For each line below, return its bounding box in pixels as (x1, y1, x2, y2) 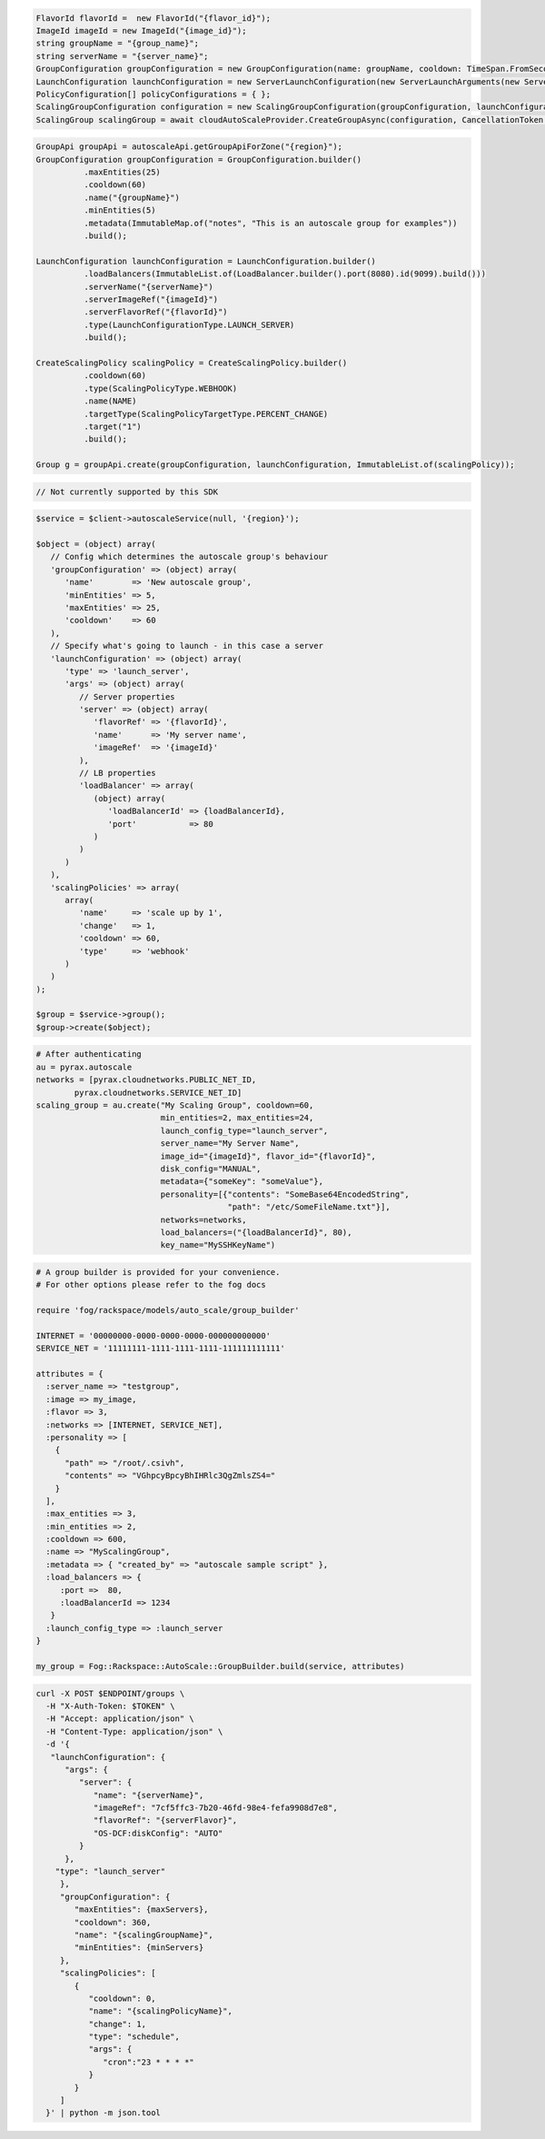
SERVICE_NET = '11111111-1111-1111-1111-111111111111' (35, 1343, 285, 1354)
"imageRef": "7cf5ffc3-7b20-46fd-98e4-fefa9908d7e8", (93, 1803, 338, 1813)
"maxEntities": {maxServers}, (74, 1905, 209, 1915)
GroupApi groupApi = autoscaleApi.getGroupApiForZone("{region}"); (35, 142, 343, 152)
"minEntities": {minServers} (74, 1943, 204, 1953)
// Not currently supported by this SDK (35, 486, 218, 497)
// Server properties (78, 691, 176, 701)
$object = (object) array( (35, 539, 156, 549)
